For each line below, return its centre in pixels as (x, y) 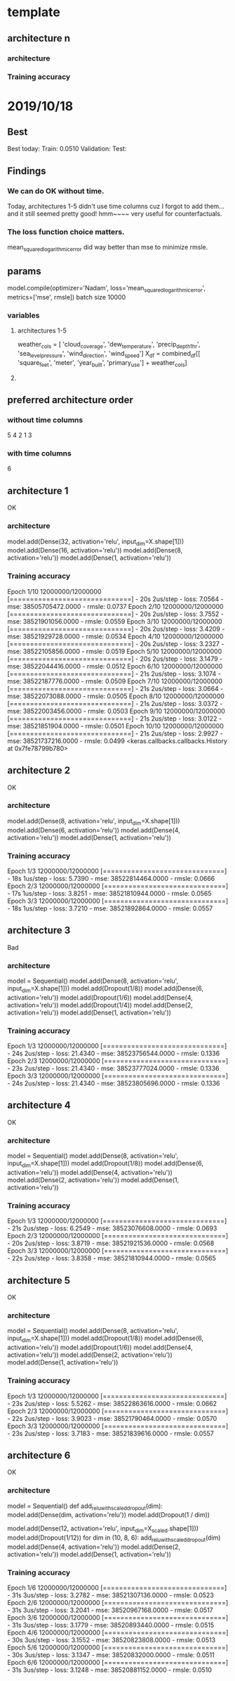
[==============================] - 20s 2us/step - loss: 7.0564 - (115, 599)
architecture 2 (39, 771)
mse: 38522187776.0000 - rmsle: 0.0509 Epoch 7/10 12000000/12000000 (115, 681)
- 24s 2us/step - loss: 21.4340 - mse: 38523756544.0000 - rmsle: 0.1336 (114, 1054)
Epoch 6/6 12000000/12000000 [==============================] (118, 1663)
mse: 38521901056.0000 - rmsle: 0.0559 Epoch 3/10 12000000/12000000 (115, 621)
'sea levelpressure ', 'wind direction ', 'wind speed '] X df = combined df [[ (109, 354)
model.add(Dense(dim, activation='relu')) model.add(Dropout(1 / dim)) (109, 1515)
